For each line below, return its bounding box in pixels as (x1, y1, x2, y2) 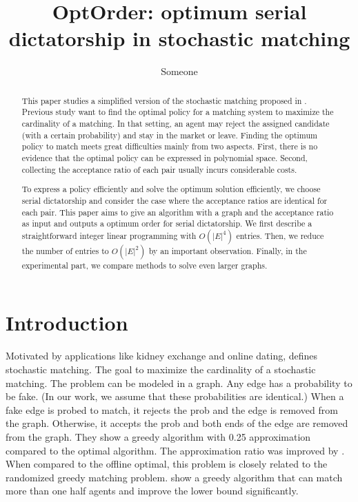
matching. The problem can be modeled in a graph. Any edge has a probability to (6, 375, 352, 390)
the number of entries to (21, 244, 109, 256)
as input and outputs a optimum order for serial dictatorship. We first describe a (21, 218, 312, 229)
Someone (161, 64, 198, 79)
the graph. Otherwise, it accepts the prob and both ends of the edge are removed (6, 416, 348, 430)
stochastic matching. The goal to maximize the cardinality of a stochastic (6, 362, 316, 376)
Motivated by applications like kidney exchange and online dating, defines (6, 348, 318, 363)
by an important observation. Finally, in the (148, 244, 307, 256)
